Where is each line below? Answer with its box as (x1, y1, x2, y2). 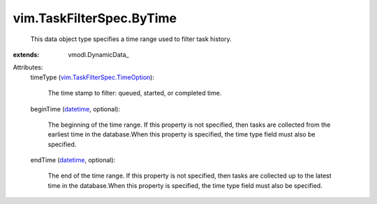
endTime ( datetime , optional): (30, 156, 116, 164)
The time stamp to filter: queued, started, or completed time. (47, 89, 222, 97)
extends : (13, 50, 40, 58)
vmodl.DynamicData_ (68, 50, 129, 58)
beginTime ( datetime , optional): (30, 104, 121, 113)
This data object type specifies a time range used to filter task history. (30, 35, 232, 43)
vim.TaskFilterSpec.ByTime (13, 10, 177, 26)
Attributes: (13, 63, 43, 72)
